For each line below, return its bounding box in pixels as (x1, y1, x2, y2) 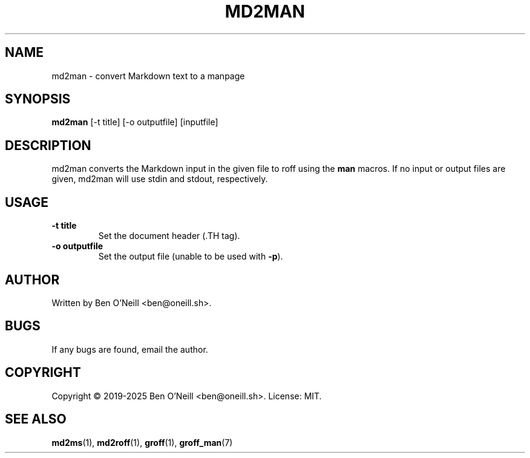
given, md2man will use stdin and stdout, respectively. (51, 174, 268, 185)
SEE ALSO (5, 411, 67, 427)
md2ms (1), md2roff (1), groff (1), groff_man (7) (51, 437, 233, 448)
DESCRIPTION (5, 137, 91, 153)
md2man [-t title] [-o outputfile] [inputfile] (51, 117, 218, 128)
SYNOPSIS (5, 91, 71, 107)
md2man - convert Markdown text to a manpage (51, 70, 245, 81)
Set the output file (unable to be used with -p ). (98, 251, 283, 262)
